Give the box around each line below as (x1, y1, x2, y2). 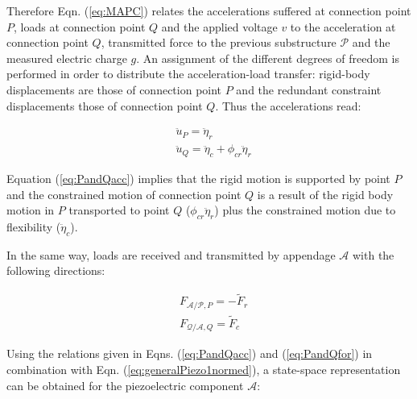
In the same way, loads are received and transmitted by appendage (6, 246, 336, 263)
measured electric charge (6, 49, 127, 66)
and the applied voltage (161, 18, 278, 35)
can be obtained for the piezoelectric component (6, 376, 244, 393)
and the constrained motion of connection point (6, 185, 242, 202)
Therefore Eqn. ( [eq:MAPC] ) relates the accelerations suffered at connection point (6, 2, 411, 19)
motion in (6, 202, 55, 218)
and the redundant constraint (236, 81, 382, 98)
